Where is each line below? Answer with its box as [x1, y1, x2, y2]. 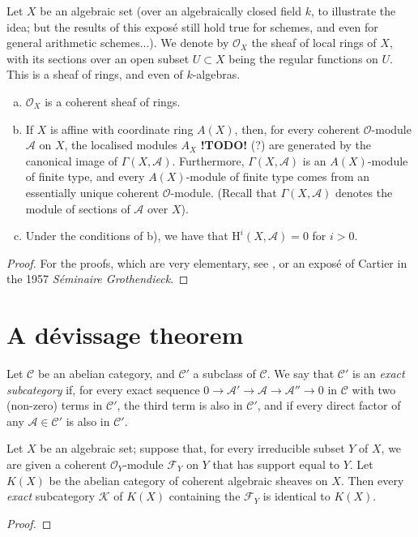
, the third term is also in [117, 397, 243, 414]
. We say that [267, 365, 335, 382]
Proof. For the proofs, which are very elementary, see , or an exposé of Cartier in [6, 254, 407, 271]
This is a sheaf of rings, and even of [6, 66, 183, 83]
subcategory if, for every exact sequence [6, 380, 200, 397]
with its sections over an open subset [6, 49, 190, 67]
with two [352, 380, 396, 397]
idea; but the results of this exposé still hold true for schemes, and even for [6, 18, 378, 35]
